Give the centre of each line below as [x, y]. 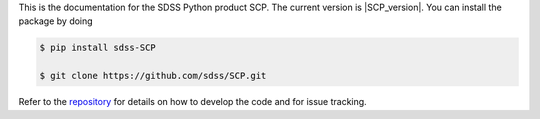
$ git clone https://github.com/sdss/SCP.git [153, 76]
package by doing [56, 21]
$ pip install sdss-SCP [98, 48]
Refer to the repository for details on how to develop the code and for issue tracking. [192, 102]
